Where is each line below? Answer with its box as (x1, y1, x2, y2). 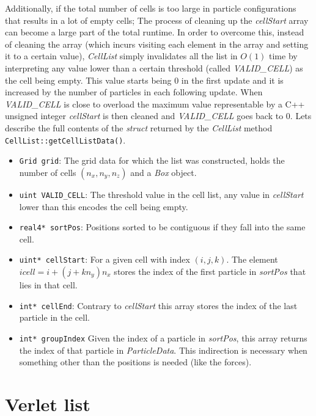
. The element (226, 253, 278, 266)
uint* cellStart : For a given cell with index (19, 253, 190, 266)
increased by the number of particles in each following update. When (5, 86, 263, 98)
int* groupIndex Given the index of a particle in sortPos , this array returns (19, 331, 307, 344)
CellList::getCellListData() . (5, 133, 126, 146)
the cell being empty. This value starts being (5, 73, 172, 86)
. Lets (290, 109, 312, 122)
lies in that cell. (19, 279, 78, 291)
